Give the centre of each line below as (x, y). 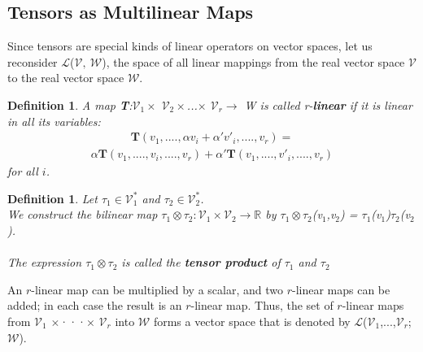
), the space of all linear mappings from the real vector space (253, 61)
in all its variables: (54, 121)
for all (23, 171)
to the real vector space (66, 78)
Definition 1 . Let (52, 198)
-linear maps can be (341, 289)
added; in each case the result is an (95, 305)
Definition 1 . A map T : (70, 104)
